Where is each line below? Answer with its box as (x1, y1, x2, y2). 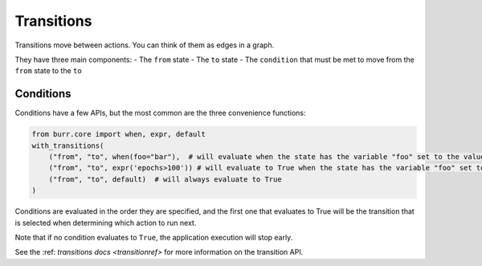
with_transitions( (31, 141, 104, 150)
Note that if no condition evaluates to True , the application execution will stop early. (14, 232, 293, 242)
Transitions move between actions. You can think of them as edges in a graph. (14, 40, 275, 50)
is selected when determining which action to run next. (14, 218, 197, 227)
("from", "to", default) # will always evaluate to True (48, 174, 282, 184)
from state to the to (14, 66, 82, 76)
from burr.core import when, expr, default (31, 129, 206, 139)
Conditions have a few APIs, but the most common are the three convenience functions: (14, 108, 306, 118)
